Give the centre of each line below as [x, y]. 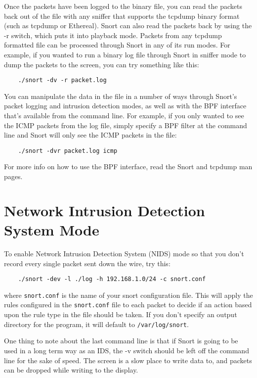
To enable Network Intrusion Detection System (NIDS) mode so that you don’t [124, 253]
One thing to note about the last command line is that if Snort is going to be [121, 341]
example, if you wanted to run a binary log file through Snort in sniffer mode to [125, 54]
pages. [13, 176]
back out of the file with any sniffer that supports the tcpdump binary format [122, 16]
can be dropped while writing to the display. [71, 370]
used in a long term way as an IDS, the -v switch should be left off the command [127, 350]
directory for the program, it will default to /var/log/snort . [96, 324]
